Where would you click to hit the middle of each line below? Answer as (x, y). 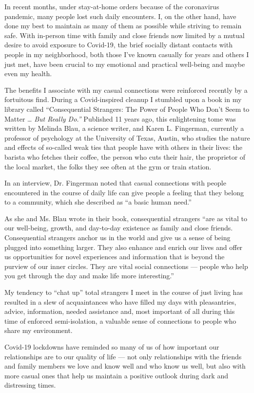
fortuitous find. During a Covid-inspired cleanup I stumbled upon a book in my (123, 99)
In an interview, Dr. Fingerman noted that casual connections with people (115, 183)
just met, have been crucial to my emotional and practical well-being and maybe (125, 64)
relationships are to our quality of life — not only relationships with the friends (123, 356)
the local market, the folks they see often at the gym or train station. (108, 166)
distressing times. (30, 385)
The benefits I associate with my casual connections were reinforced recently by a (126, 90)
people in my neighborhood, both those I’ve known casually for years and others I (127, 54)
